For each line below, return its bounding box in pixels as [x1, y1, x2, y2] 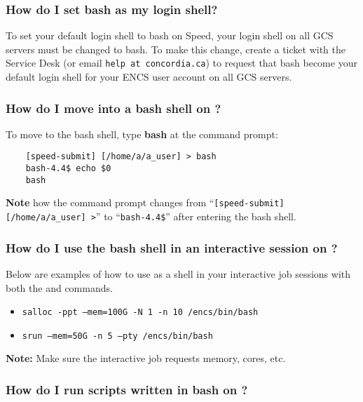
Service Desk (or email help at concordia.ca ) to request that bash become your [6, 55, 357, 70]
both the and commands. [6, 280, 113, 295]
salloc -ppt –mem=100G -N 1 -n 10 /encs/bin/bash [22, 307, 259, 318]
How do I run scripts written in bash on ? [6, 380, 248, 398]
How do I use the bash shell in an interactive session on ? [6, 239, 338, 256]
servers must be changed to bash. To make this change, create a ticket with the [6, 41, 345, 56]
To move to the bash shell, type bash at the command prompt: [6, 126, 278, 141]
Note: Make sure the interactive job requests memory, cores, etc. [6, 351, 286, 366]
